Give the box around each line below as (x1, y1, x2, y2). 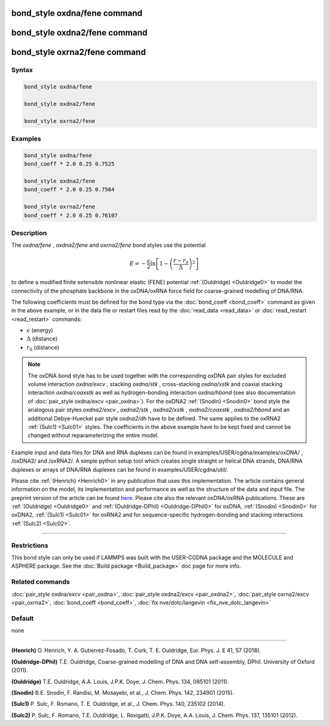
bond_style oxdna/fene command (11, 8, 143, 18)
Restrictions (11, 541, 49, 549)
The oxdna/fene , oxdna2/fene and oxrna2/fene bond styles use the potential (11, 241, 206, 249)
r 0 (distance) (26, 343, 59, 353)
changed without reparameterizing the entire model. (28, 431, 159, 439)
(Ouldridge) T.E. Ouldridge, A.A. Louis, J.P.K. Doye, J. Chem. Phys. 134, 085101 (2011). (11, 678, 229, 685)
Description (11, 229, 47, 237)
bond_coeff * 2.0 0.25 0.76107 (24, 211, 119, 219)
